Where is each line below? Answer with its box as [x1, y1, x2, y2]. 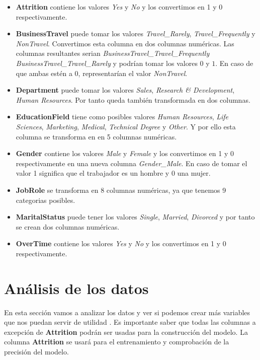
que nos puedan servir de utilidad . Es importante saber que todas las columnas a [4, 317, 256, 327]
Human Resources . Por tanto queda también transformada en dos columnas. [16, 94, 250, 105]
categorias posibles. [16, 194, 75, 205]
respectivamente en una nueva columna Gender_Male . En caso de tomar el [16, 158, 247, 168]
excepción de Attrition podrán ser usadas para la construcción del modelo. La [4, 326, 248, 337]
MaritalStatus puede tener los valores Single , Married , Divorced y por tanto [16, 211, 255, 222]
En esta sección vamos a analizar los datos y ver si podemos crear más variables [4, 307, 250, 317]
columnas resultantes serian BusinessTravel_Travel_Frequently [16, 48, 210, 58]
